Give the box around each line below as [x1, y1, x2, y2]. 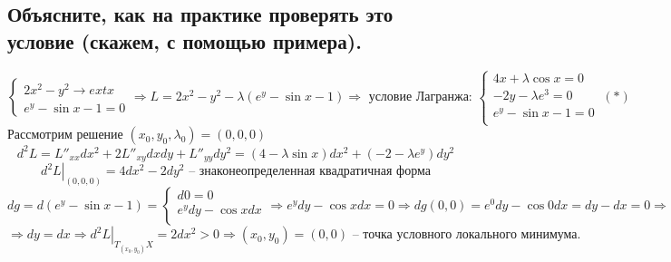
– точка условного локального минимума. [352, 228, 581, 242]
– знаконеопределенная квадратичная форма [189, 165, 431, 179]
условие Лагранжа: [368, 91, 472, 104]
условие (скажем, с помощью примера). [7, 26, 362, 54]
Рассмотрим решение [7, 124, 123, 143]
